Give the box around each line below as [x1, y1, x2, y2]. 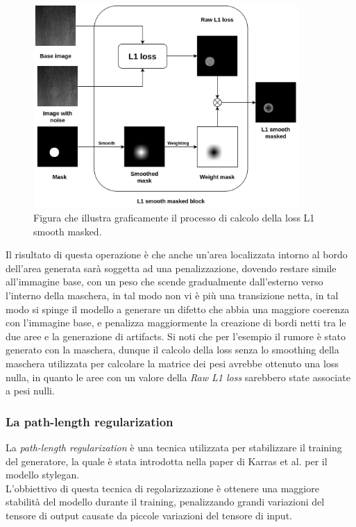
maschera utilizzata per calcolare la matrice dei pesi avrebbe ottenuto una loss [6, 355, 339, 370]
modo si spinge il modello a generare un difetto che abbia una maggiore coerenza [6, 301, 350, 316]
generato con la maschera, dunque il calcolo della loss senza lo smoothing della [6, 342, 339, 357]
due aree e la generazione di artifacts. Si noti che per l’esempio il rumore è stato [6, 328, 346, 343]
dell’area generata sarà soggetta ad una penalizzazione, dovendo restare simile [6, 260, 337, 275]
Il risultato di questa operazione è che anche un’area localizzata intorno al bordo [6, 247, 348, 262]
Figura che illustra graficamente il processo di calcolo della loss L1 [33, 210, 315, 224]
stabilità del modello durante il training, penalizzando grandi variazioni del [6, 494, 325, 509]
